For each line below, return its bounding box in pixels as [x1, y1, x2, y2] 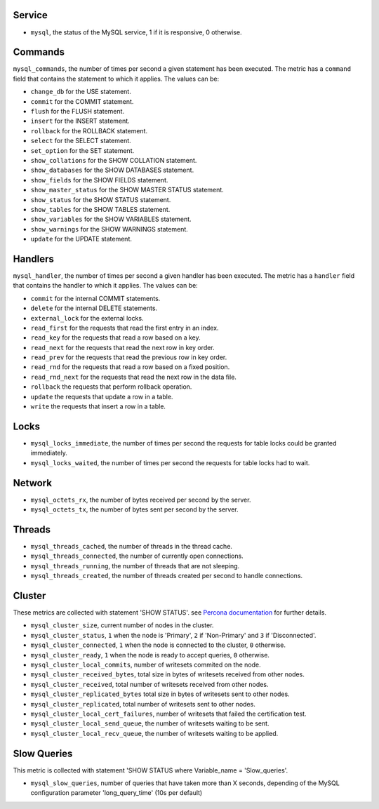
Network [13, 477, 53, 489]
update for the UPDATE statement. [30, 235, 133, 243]
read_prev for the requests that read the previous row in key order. [30, 353, 227, 361]
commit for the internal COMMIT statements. [30, 294, 161, 302]
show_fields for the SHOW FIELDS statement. [30, 175, 168, 184]
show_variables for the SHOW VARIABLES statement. [30, 215, 192, 224]
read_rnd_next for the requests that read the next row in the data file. [30, 373, 237, 381]
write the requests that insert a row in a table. [30, 402, 166, 410]
